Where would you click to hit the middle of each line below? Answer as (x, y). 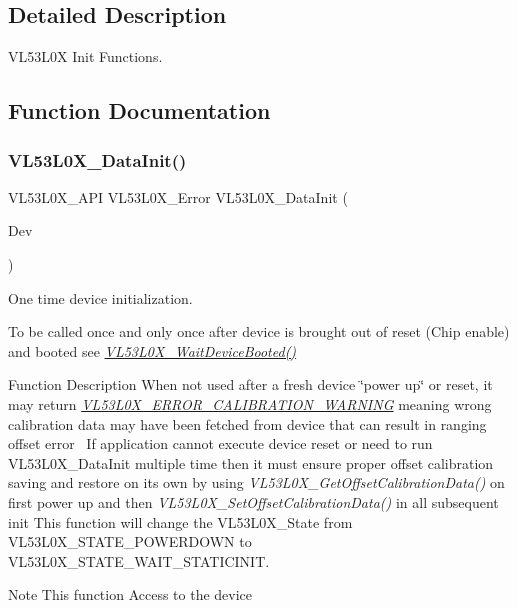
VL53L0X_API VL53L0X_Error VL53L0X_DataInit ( (178, 196)
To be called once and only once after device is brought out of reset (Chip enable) (259, 331)
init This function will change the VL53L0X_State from (180, 521)
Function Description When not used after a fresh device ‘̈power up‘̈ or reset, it (250, 384)
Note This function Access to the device (130, 594)
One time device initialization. (100, 297)
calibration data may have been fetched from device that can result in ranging (247, 423)
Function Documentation (139, 110)
